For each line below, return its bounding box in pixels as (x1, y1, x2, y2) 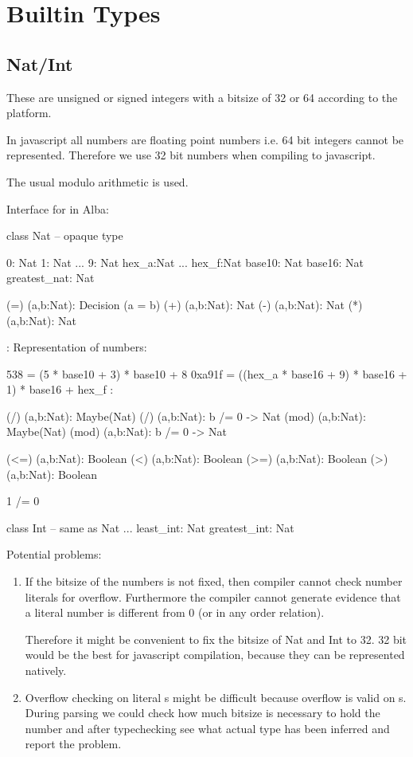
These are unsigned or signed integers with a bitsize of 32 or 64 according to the (6, 88, 398, 105)
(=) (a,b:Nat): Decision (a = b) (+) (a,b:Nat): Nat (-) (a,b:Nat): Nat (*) (6, 296, 363, 312)
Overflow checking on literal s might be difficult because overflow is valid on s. (25, 688, 407, 705)
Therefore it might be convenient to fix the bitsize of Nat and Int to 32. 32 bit (25, 630, 407, 647)
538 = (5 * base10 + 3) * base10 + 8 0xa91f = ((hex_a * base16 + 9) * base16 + (6, 365, 407, 382)
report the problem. (25, 735, 122, 752)
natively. (25, 662, 67, 679)
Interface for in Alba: (6, 200, 109, 217)
